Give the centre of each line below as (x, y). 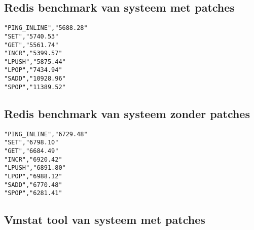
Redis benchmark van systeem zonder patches (127, 113)
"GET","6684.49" (31, 151)
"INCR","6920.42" (33, 159)
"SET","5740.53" (31, 36)
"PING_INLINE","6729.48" (46, 134)
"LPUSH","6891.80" (35, 168)
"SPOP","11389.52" (35, 87)
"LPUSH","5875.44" (35, 62)
